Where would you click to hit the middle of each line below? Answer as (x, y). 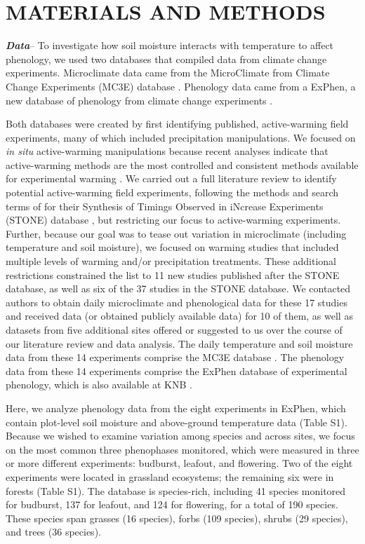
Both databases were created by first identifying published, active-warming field (177, 124)
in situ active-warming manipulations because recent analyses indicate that (167, 151)
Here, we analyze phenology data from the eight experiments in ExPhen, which (176, 408)
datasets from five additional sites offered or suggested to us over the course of (174, 329)
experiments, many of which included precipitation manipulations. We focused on (181, 137)
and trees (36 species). (53, 532)
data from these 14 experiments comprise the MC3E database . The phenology (175, 357)
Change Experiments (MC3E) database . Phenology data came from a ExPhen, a (181, 86)
